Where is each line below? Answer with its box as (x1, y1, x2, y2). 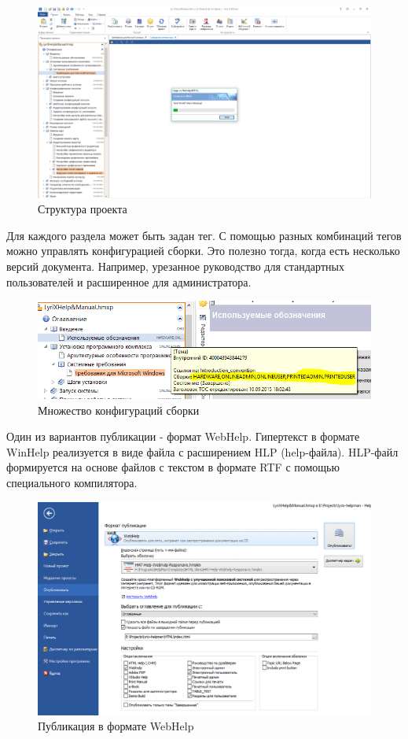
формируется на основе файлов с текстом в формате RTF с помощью (6, 459, 340, 475)
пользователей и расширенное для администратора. (6, 273, 252, 290)
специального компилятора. (6, 475, 138, 491)
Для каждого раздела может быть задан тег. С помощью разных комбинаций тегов (6, 227, 402, 243)
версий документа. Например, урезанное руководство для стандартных (6, 258, 344, 275)
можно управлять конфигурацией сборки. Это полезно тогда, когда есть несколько (6, 242, 400, 259)
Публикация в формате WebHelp (38, 718, 194, 734)
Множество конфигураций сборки (38, 401, 200, 418)
